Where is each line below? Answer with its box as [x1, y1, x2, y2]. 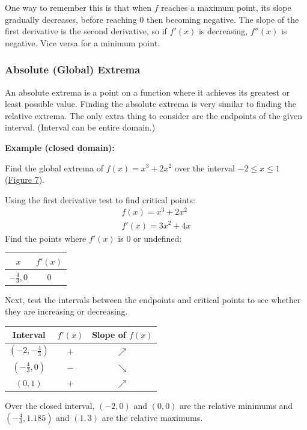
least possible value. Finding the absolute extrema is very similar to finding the [5, 97, 296, 110]
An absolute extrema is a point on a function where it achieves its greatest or [5, 85, 290, 98]
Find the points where [5, 232, 87, 244]
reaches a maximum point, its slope [161, 1, 291, 13]
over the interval [174, 161, 235, 174]
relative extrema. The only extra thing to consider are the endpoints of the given [5, 109, 303, 121]
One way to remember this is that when [5, 1, 152, 13]
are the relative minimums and [180, 399, 293, 411]
